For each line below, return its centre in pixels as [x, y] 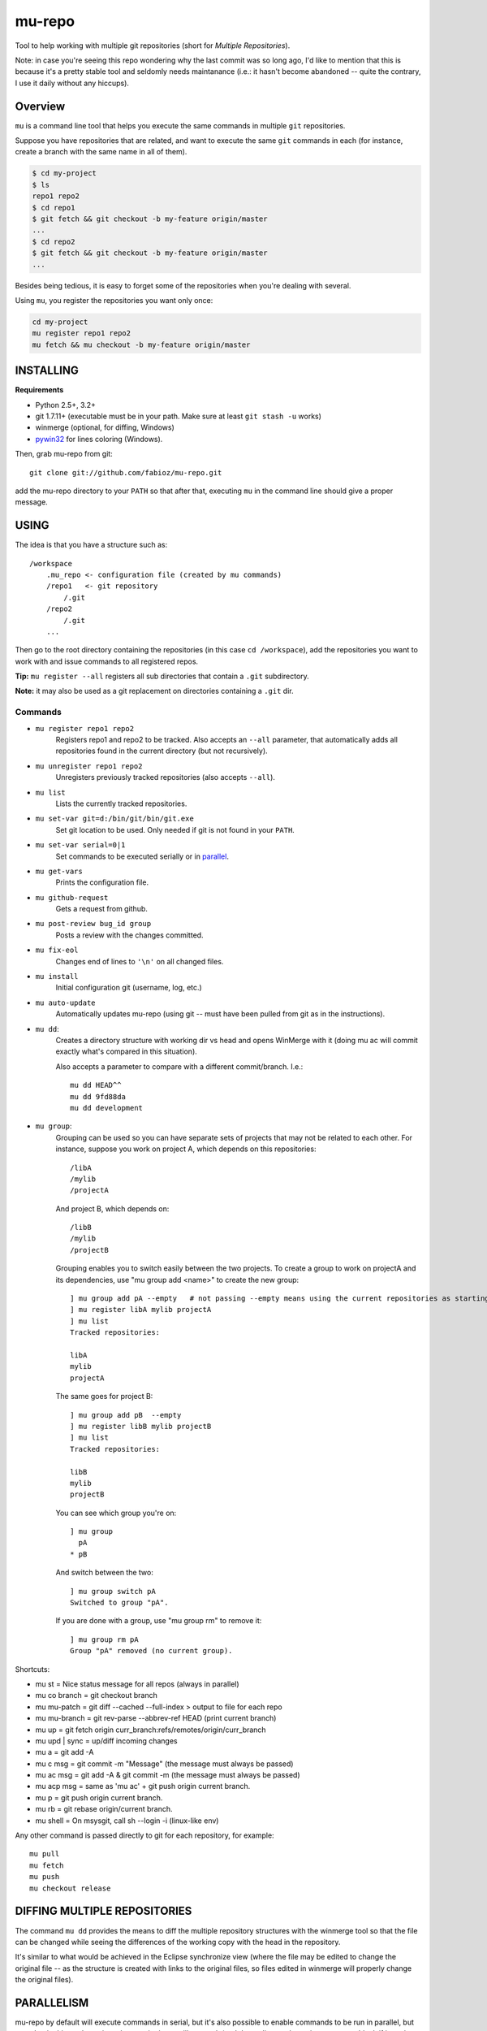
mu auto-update [66, 1003]
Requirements [39, 390]
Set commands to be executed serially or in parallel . [142, 856]
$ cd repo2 [54, 241]
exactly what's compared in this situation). [127, 1051]
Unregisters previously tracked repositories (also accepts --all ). [166, 777]
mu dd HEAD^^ [96, 1085]
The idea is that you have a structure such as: [91, 545]
